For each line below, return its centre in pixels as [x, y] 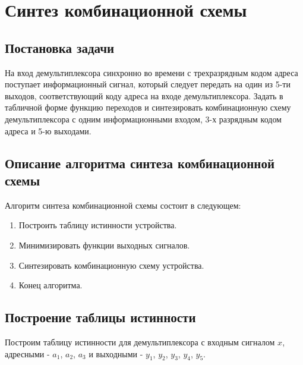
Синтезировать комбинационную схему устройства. [111, 265]
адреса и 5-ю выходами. [48, 130]
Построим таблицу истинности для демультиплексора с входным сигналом [140, 342]
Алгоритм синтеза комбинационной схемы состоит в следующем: [123, 205]
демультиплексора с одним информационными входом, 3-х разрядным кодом [143, 119]
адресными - [27, 353]
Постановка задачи [60, 47]
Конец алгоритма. [50, 285]
